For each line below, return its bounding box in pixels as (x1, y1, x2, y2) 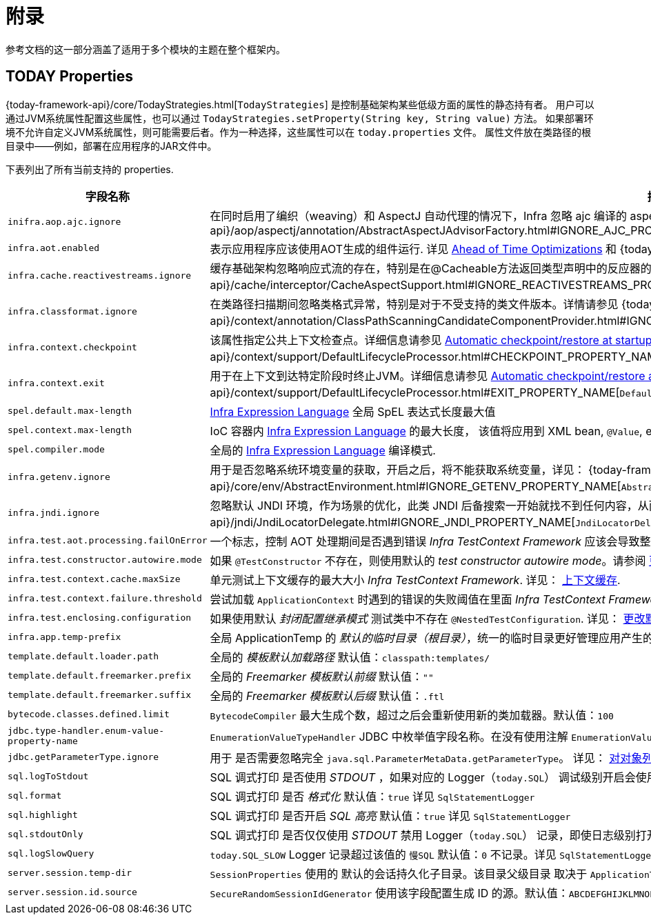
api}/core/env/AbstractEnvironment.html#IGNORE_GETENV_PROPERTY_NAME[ (210, 479, 621, 493)
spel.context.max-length (8, 425, 132, 436)
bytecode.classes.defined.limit (8, 709, 170, 720)
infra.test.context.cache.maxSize (8, 574, 181, 585)
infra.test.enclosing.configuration (8, 612, 192, 623)
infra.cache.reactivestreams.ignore (8, 270, 192, 281)
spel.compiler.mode (8, 444, 105, 455)
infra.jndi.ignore (8, 508, 100, 519)
